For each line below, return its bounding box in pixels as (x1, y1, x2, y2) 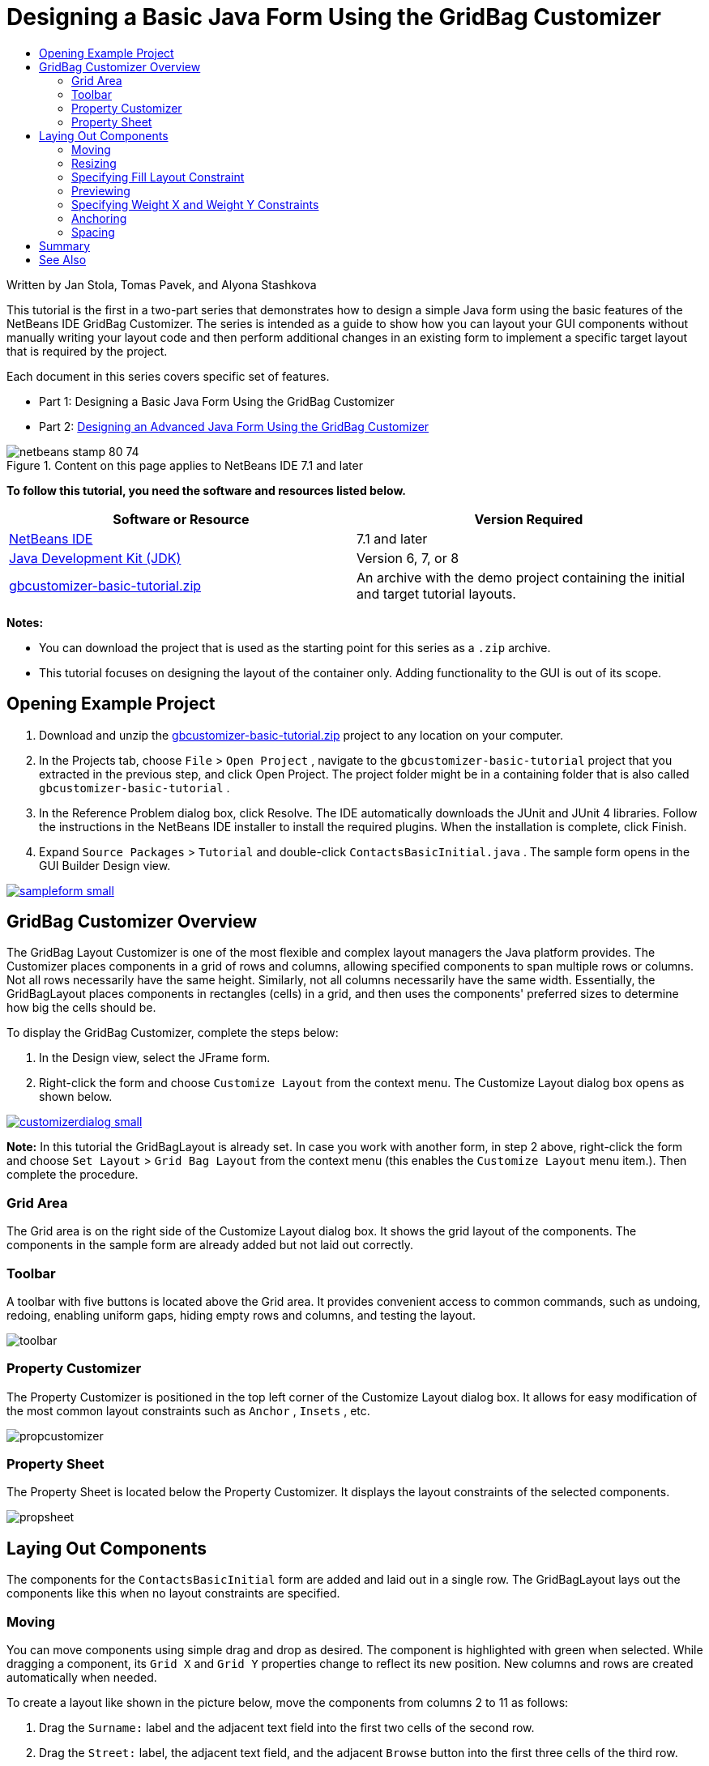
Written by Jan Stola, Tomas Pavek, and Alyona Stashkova (6, 277, 317, 292)
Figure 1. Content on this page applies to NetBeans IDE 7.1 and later (6, 458, 363, 472)
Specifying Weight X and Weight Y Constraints (71, 197, 319, 211)
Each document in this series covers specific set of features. (6, 369, 330, 383)
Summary (39, 238, 91, 253)
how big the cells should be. (6, 1000, 156, 1015)
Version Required (474, 510, 583, 527)
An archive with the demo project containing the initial (357, 569, 686, 586)
